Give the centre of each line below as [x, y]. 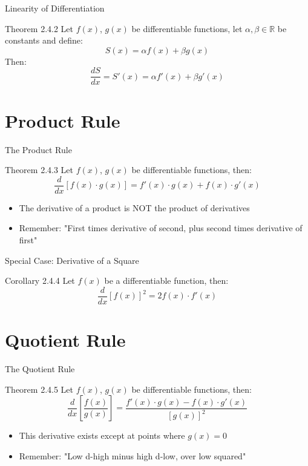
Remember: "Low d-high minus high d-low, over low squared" [133, 455]
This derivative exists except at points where [102, 435]
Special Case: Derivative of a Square [72, 260]
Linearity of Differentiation [55, 8]
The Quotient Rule [40, 368]
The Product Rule [38, 149]
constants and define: [44, 40]
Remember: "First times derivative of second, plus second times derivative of [161, 228]
